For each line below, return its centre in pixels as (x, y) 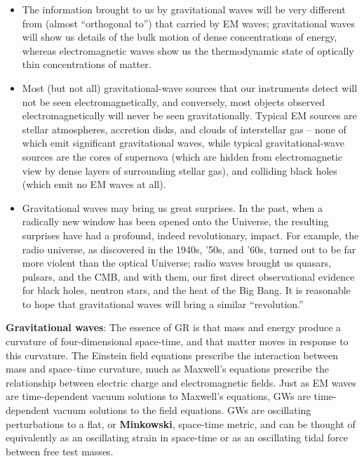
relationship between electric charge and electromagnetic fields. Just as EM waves (181, 382)
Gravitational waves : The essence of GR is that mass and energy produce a (174, 327)
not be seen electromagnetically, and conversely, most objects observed (174, 101)
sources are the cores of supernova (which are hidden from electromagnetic (182, 156)
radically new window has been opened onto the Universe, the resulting (175, 221)
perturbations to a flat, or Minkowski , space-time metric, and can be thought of (181, 423)
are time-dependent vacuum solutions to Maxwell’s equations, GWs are (158, 396)
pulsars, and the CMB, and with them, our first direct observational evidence (188, 276)
